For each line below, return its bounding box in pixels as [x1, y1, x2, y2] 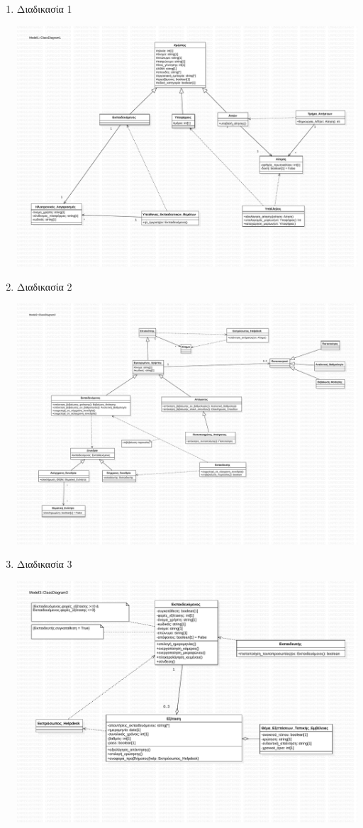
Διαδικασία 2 [16, 279, 72, 293]
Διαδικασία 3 [16, 556, 72, 571]
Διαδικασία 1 [16, 1, 72, 16]
